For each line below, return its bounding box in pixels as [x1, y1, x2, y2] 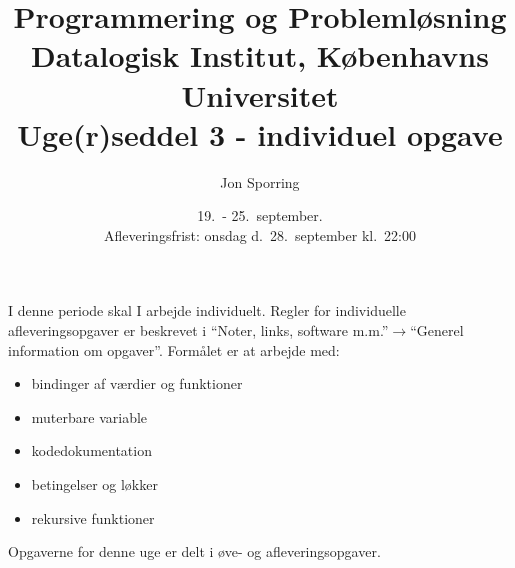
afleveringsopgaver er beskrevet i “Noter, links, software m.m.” [8, 320, 389, 341]
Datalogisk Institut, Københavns [31, 35, 489, 76]
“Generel [410, 320, 464, 341]
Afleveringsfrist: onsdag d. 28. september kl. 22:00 [104, 224, 416, 245]
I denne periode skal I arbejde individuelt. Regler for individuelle [8, 300, 406, 321]
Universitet [181, 74, 339, 115]
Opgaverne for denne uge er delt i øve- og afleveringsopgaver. [8, 541, 381, 562]
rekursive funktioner [31, 507, 155, 528]
